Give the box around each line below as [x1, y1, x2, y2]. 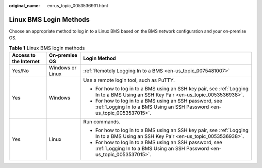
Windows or [49, 65, 77, 71]
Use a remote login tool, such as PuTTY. [83, 77, 175, 84]
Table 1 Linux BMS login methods [9, 44, 85, 51]
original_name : [9, 3, 40, 8]
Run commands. [83, 118, 121, 125]
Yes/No [12, 67, 29, 74]
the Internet [12, 58, 40, 65]
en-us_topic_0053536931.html [47, 3, 108, 8]
